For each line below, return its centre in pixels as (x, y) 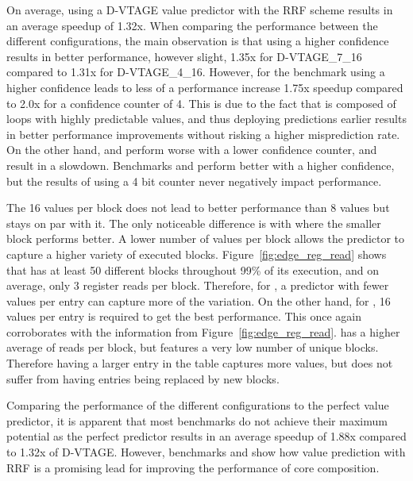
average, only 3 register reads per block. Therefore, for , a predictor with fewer (198, 285)
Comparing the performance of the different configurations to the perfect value (198, 405)
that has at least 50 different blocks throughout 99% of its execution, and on (193, 269)
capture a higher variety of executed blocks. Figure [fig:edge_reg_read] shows (197, 254)
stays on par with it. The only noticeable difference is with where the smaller (194, 223)
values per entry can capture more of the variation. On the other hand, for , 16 (199, 300)
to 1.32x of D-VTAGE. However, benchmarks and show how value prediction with (206, 452)
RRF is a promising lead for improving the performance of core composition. (193, 467)
